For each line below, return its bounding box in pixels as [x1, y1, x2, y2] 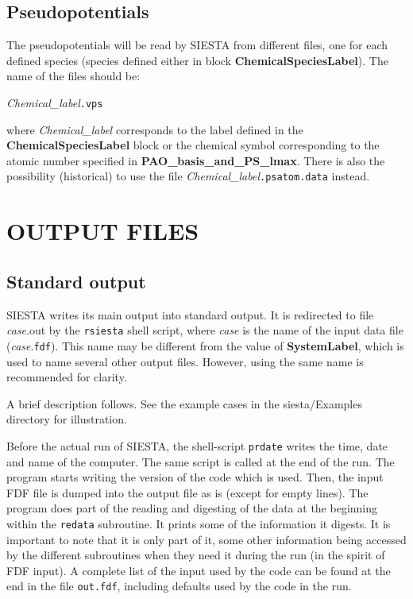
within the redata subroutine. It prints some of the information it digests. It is [6, 515, 391, 531]
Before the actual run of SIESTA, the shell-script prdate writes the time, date [6, 437, 388, 454]
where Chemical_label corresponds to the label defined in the [6, 121, 303, 137]
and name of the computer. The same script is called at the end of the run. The [6, 453, 395, 470]
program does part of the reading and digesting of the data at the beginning [6, 500, 378, 516]
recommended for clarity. [6, 369, 127, 385]
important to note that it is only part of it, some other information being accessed [6, 531, 407, 547]
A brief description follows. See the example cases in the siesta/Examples [6, 395, 362, 412]
